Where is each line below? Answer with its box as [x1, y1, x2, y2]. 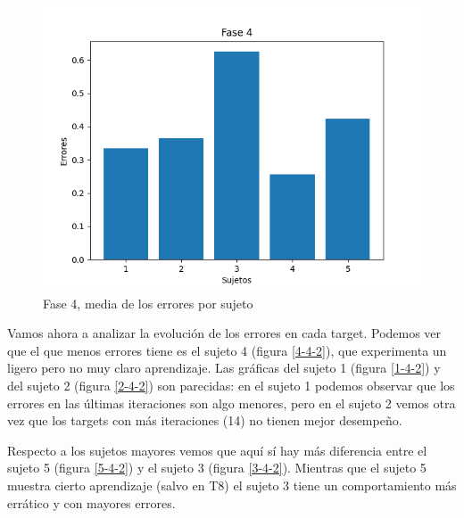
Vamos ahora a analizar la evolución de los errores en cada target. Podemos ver [7, 324, 442, 342]
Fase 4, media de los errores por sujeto [43, 293, 253, 312]
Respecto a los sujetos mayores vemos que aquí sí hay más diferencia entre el [7, 440, 427, 459]
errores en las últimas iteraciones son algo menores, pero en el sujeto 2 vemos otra [7, 393, 456, 412]
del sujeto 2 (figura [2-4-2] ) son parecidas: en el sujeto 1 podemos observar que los [7, 375, 455, 394]
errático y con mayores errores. [7, 493, 176, 512]
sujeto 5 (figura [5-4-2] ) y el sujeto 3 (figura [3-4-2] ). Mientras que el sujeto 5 [7, 458, 427, 477]
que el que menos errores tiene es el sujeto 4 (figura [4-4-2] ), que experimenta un [7, 341, 447, 359]
